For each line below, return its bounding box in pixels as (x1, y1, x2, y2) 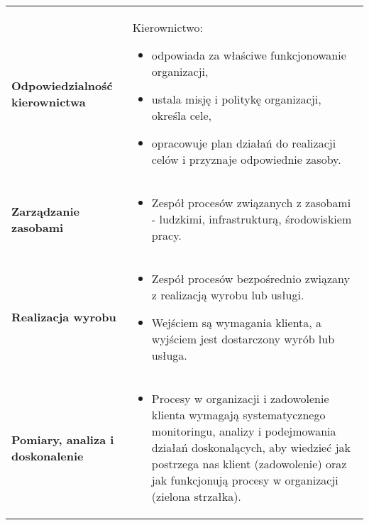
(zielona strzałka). (151, 488, 241, 504)
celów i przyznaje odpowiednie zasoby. (151, 151, 341, 167)
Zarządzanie (11, 202, 80, 219)
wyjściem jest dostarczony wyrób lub (151, 331, 335, 347)
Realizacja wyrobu (11, 309, 116, 325)
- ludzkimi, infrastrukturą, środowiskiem (151, 211, 352, 227)
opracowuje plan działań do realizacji (151, 135, 336, 151)
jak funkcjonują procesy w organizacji (151, 472, 338, 488)
